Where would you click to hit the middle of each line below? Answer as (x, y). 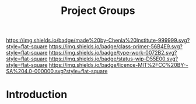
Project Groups (98, 11)
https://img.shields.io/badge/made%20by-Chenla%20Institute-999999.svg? (98, 40)
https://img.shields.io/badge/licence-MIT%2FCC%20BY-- (118, 65)
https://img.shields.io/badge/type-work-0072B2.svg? (113, 53)
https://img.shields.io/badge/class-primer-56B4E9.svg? (116, 46)
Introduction (37, 95)
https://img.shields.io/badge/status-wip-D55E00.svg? (113, 59)
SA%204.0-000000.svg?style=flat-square (57, 71)
